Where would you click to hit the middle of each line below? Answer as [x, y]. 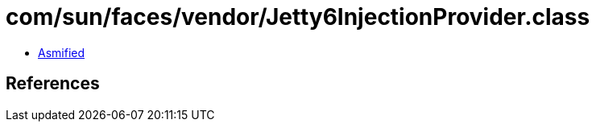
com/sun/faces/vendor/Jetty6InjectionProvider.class [298, 17]
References [53, 84]
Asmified [62, 52]
